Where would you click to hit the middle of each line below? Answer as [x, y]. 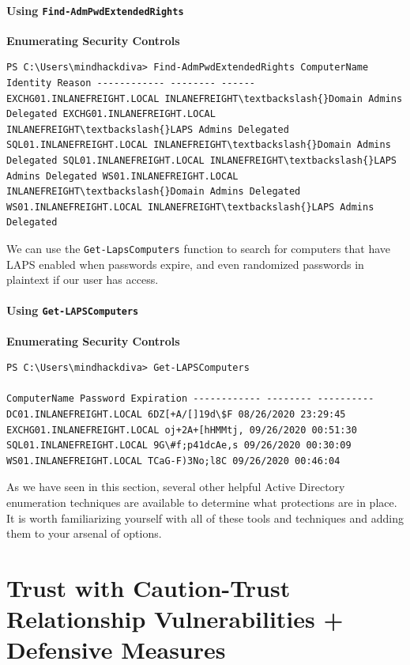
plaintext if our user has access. [83, 280]
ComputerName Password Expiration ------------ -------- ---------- [190, 399]
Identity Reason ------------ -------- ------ [131, 83]
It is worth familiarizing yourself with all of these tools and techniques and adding [205, 518]
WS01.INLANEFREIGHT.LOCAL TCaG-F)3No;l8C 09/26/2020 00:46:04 [173, 461]
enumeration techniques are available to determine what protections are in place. [202, 503]
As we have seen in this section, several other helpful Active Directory [176, 487]
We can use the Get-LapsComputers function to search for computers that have [199, 248]
